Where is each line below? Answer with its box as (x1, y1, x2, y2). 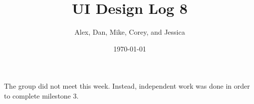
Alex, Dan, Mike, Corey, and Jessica (74, 27, 185, 37)
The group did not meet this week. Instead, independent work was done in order (4, 81, 250, 91)
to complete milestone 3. (4, 90, 79, 101)
